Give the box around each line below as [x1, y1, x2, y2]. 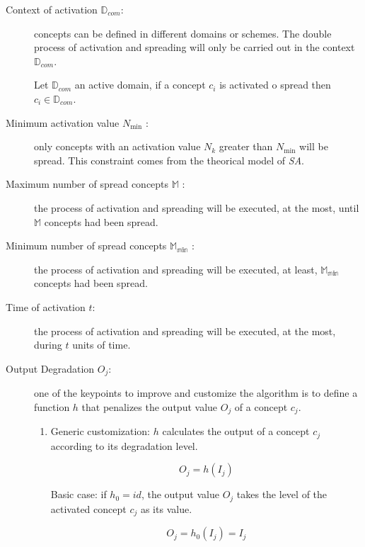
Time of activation [6, 299, 86, 314]
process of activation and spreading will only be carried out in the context [34, 40, 355, 55]
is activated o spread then [219, 77, 331, 92]
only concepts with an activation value [34, 139, 201, 154]
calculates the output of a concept [162, 424, 310, 439]
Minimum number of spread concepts [6, 238, 167, 253]
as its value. [140, 501, 192, 516]
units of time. [72, 337, 131, 352]
